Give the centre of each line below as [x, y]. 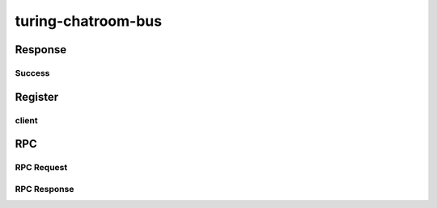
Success [32, 73]
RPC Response [45, 189]
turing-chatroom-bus [88, 21]
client [26, 120]
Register [37, 97]
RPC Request [41, 168]
